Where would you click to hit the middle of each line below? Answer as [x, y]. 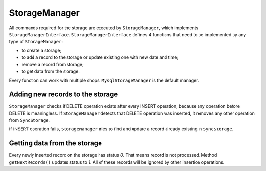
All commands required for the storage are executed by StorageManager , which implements [104, 28]
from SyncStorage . [30, 120]
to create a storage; [41, 50]
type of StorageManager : [36, 42]
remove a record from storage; [52, 64]
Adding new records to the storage [64, 95]
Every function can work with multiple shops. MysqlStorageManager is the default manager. [104, 80]
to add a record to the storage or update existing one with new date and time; [100, 57]
